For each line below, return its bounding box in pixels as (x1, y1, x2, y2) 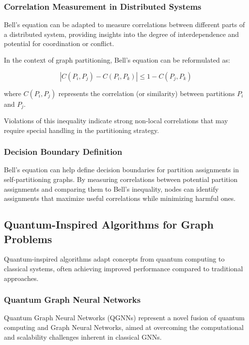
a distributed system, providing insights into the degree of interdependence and (4, 29, 239, 39)
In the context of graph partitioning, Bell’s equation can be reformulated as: (4, 55, 230, 65)
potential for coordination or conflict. (4, 38, 114, 49)
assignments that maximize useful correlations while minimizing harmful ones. (4, 193, 236, 203)
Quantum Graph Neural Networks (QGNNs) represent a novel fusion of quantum (4, 312, 245, 323)
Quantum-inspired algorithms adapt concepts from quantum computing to (4, 254, 225, 264)
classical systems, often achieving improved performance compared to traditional (4, 263, 243, 274)
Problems (4, 231, 52, 246)
